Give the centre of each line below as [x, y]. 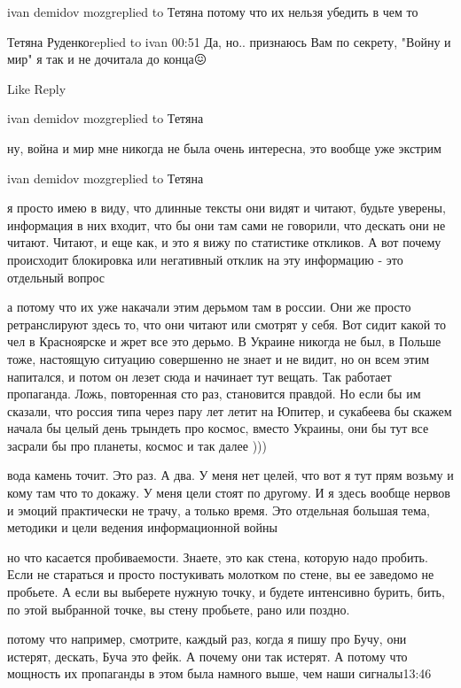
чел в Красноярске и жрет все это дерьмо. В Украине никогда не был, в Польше [224, 341]
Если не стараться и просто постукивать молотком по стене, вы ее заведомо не [221, 574]
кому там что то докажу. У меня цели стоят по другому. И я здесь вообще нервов [229, 493]
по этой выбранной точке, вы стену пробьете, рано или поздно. [179, 609]
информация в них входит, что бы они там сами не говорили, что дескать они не [227, 224]
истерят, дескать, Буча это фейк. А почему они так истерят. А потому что [207, 656]
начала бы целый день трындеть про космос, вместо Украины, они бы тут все [218, 428]
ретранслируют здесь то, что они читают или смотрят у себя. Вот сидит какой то [227, 324]
